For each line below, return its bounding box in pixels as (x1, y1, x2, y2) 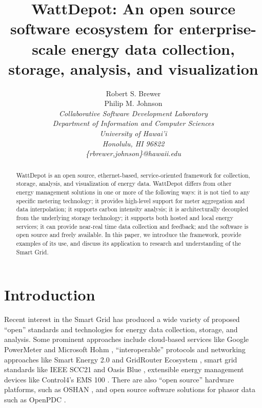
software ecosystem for (10, 18, 174, 39)
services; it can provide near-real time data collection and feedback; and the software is (16, 222, 249, 230)
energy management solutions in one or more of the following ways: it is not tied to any (16, 187, 250, 196)
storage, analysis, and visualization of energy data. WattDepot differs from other (16, 179, 232, 188)
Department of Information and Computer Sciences (52, 118, 214, 128)
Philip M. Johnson (104, 98, 163, 109)
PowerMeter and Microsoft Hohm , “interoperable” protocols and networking (4, 343, 246, 354)
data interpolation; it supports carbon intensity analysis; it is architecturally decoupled (16, 205, 249, 213)
